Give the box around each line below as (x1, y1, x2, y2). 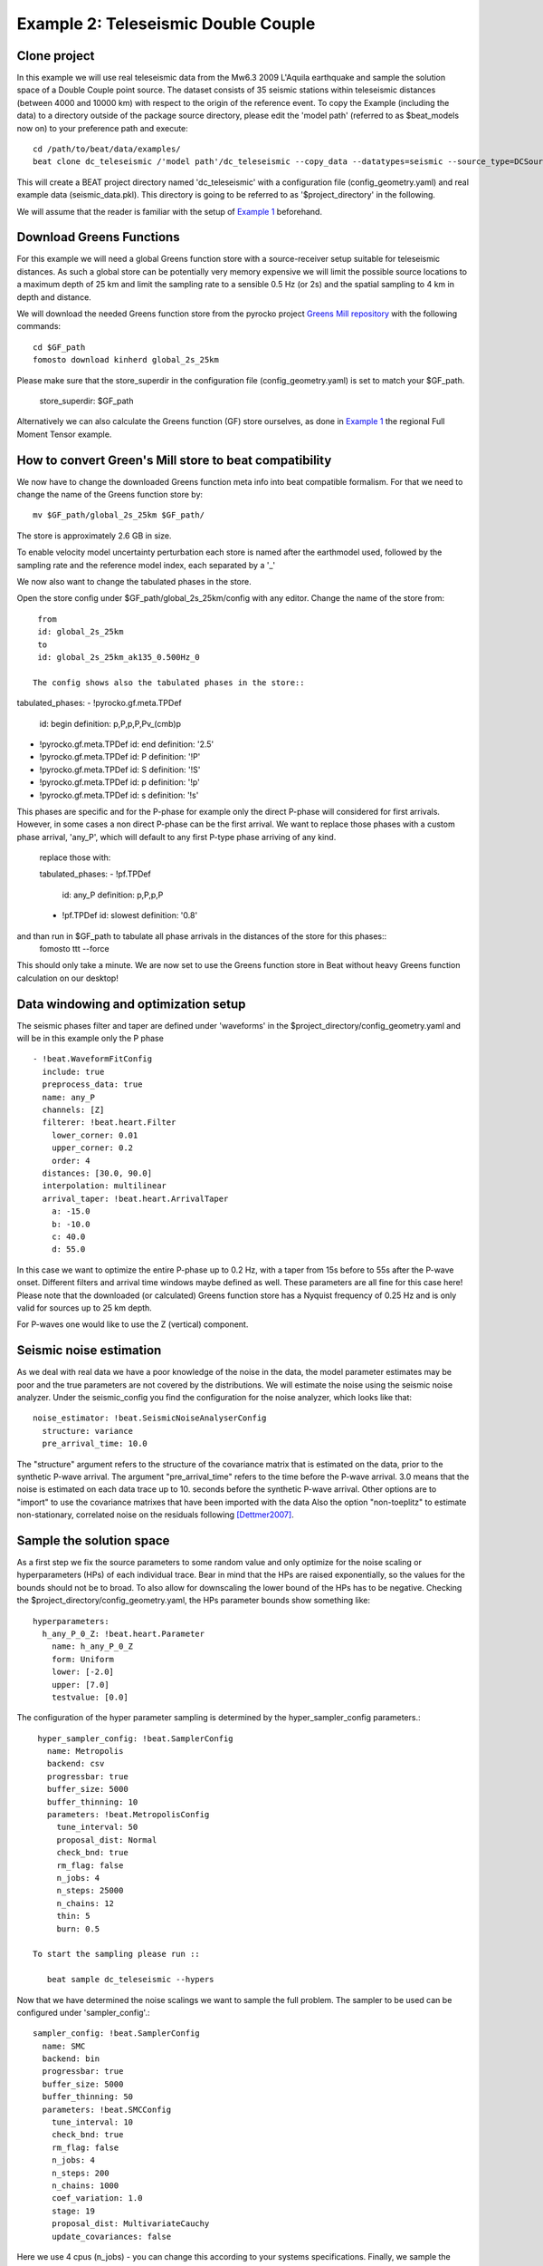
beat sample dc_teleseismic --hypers (46, 1974, 214, 1985)
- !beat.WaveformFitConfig (33, 1054, 153, 1064)
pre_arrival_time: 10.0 (42, 1438, 148, 1449)
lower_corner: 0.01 (51, 1129, 138, 1140)
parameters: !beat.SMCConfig (42, 2104, 172, 2115)
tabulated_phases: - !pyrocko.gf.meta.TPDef (16, 698, 182, 709)
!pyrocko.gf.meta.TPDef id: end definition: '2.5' (39, 739, 214, 750)
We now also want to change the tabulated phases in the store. (16, 576, 252, 587)
